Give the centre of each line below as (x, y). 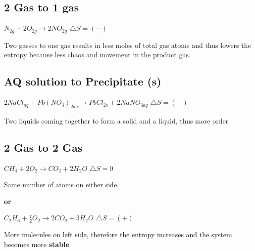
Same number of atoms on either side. (61, 185)
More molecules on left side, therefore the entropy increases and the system (118, 234)
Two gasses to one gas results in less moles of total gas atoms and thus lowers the (127, 45)
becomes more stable (37, 244)
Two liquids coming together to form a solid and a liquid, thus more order (116, 120)
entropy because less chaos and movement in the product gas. (97, 55)
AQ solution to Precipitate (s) (83, 81)
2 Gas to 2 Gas (43, 147)
